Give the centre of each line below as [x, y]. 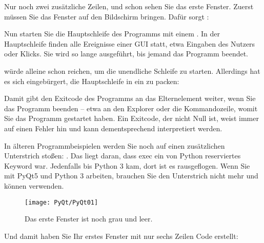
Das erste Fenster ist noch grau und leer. [89, 219]
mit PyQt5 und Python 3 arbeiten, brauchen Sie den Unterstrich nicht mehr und [131, 176]
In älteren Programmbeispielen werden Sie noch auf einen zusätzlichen [115, 145]
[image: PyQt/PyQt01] [62, 202]
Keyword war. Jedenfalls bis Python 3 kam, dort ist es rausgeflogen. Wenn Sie [127, 165]
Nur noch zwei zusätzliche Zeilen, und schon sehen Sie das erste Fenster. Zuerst [129, 6]
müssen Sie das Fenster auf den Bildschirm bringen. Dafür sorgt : [107, 16]
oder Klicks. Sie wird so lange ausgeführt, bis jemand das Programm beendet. [126, 54]
